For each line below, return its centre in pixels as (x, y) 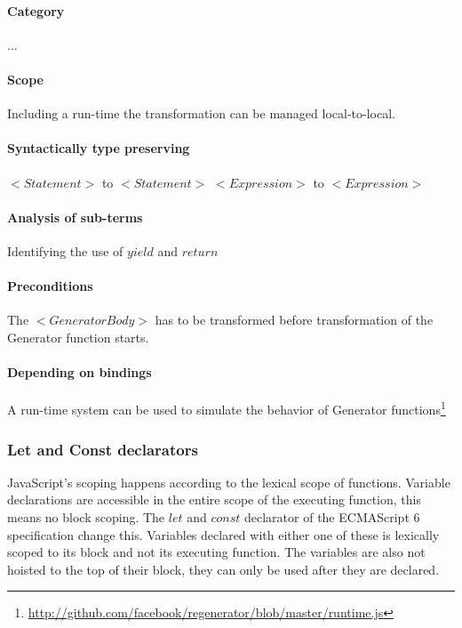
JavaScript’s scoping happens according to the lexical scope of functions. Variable (229, 482)
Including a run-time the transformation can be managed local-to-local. (201, 113)
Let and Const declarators (103, 449)
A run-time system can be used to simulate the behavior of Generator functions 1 (227, 408)
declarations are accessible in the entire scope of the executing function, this (214, 499)
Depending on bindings (80, 372)
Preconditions (50, 286)
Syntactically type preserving (99, 148)
